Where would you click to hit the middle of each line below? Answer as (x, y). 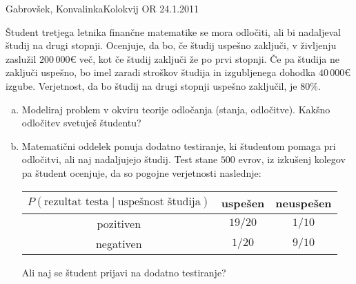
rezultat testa (77, 202)
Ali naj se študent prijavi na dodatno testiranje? (124, 272)
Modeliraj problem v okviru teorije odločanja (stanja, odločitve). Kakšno (176, 109)
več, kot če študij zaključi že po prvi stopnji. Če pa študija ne (209, 58)
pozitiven (119, 223)
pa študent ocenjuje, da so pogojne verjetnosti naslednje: (141, 172)
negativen (119, 243)
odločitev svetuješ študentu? (81, 123)
